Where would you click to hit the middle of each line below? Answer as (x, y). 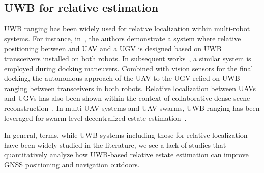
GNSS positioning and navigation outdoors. (72, 164)
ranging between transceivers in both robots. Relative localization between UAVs (130, 88)
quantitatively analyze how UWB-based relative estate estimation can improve (126, 155)
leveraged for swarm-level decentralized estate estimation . (95, 118)
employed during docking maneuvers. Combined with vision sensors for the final (129, 68)
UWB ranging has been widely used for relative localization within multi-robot (127, 29)
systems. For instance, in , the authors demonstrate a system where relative (123, 38)
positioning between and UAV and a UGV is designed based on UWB (113, 48)
